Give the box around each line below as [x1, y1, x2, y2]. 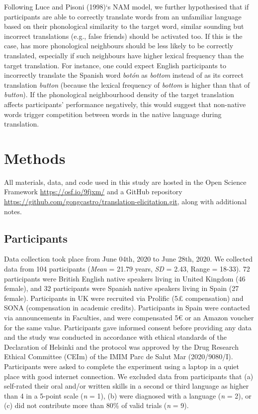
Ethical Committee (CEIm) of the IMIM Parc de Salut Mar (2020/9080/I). [4, 351, 233, 362]
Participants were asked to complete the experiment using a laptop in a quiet [4, 361, 240, 371]
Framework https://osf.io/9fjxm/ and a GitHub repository [4, 186, 182, 197]
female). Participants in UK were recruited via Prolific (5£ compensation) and [4, 292, 244, 303]
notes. [4, 206, 22, 216]
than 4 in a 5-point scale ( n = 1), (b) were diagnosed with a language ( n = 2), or [4, 390, 252, 401]
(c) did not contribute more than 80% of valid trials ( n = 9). [4, 400, 189, 411]
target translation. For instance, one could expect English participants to [4, 60, 226, 70]
